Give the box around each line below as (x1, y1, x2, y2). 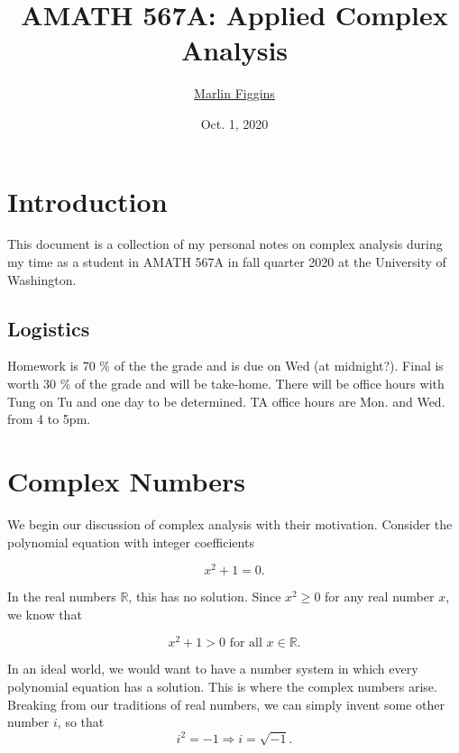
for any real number (325, 587, 435, 606)
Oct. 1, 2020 (200, 114, 269, 133)
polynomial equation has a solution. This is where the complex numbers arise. (7, 677, 437, 696)
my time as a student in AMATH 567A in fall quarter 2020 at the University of (7, 253, 446, 271)
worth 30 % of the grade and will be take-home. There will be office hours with (7, 374, 445, 393)
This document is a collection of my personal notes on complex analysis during (7, 234, 443, 253)
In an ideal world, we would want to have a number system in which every (7, 659, 418, 678)
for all (229, 637, 262, 650)
